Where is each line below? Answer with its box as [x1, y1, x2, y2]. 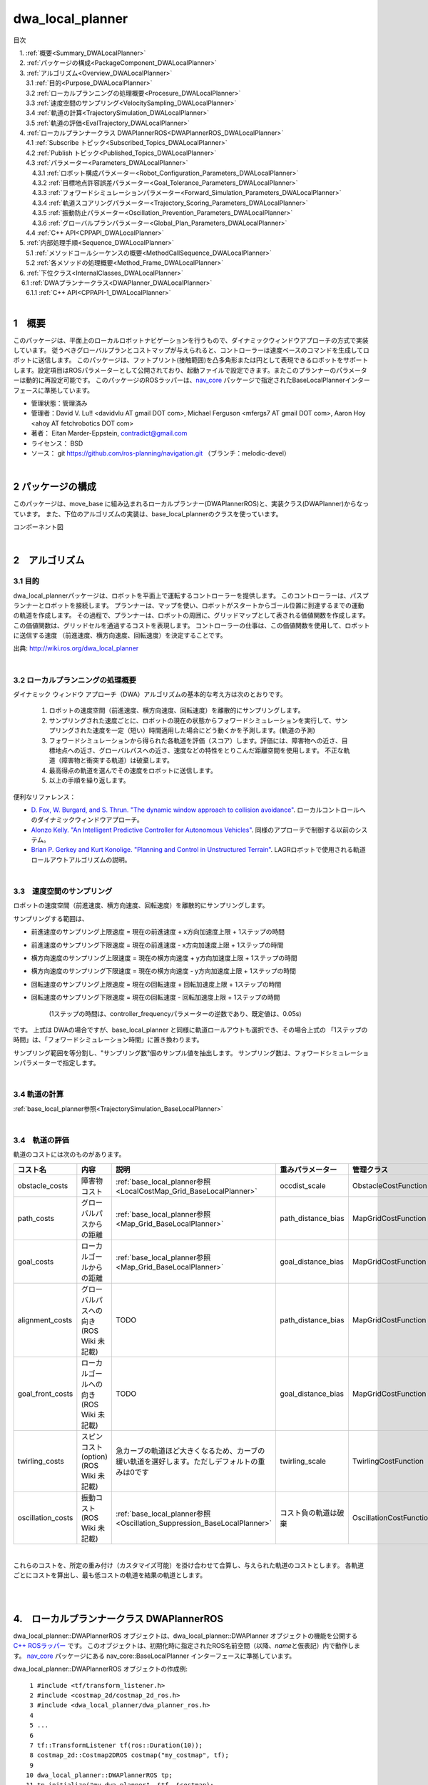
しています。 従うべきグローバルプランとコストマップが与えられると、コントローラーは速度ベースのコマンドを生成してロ [13, 346, 370, 354]
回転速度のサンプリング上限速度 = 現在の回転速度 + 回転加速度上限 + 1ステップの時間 [31, 980, 282, 988]
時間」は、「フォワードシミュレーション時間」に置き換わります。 [13, 1035, 203, 1044]
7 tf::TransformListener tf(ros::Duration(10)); [29, 1741, 203, 1749]
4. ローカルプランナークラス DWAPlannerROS [13, 1612, 224, 1624]
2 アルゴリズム [13, 554, 85, 567]
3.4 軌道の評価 [13, 1135, 69, 1145]
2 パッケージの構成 [13, 481, 96, 493]
